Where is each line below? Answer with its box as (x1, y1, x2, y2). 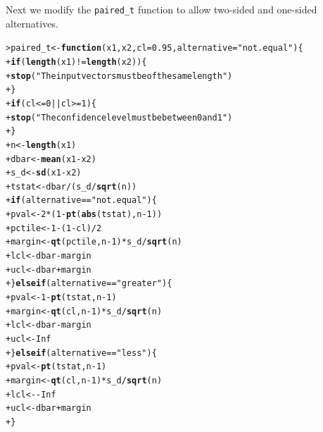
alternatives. (6, 16, 58, 30)
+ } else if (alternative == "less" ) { (6, 347, 157, 358)
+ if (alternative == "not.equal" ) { (6, 195, 157, 206)
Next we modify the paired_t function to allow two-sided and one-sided (6, 2, 317, 16)
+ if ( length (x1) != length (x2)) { (6, 56, 147, 67)
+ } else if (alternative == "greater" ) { (6, 278, 172, 289)
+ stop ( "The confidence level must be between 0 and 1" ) (6, 112, 233, 123)
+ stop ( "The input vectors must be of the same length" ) (6, 70, 233, 81)
